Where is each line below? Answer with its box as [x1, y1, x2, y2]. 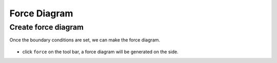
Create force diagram [9, 23, 84, 32]
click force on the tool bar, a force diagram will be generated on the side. [22, 49, 179, 55]
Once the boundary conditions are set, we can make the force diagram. [9, 37, 161, 43]
